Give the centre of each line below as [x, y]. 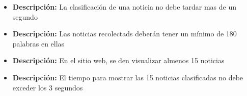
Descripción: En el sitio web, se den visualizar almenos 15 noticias [118, 60]
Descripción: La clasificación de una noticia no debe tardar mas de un [124, 7]
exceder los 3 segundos [48, 87]
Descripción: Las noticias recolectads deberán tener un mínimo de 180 [125, 34]
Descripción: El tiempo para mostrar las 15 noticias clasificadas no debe [128, 77]
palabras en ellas [38, 43]
